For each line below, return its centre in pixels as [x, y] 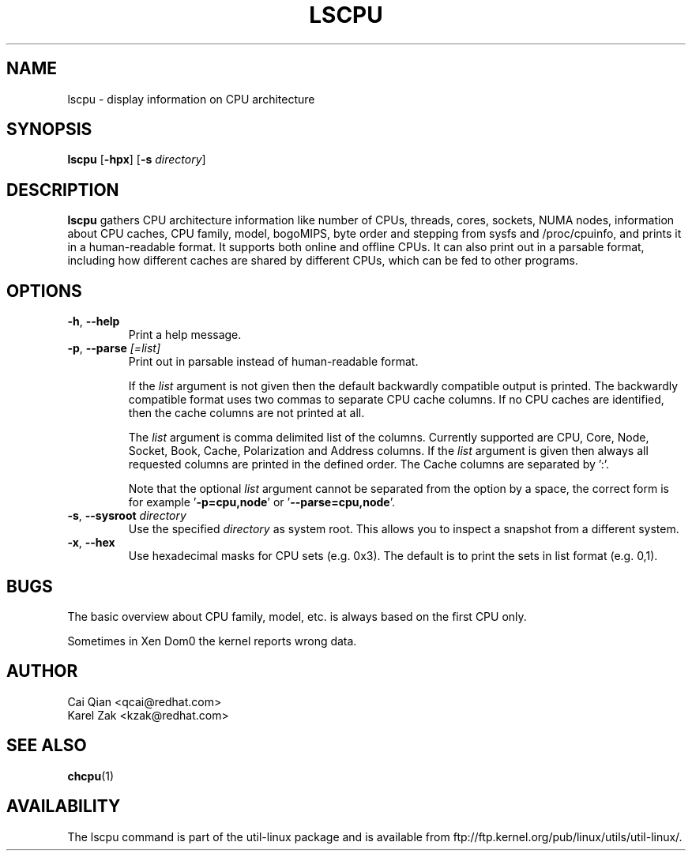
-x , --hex [91, 543]
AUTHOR [42, 671]
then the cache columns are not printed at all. [246, 413]
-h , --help [94, 321]
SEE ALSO [47, 746]
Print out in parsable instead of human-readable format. [273, 362]
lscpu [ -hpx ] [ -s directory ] [137, 160]
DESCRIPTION [63, 190]
